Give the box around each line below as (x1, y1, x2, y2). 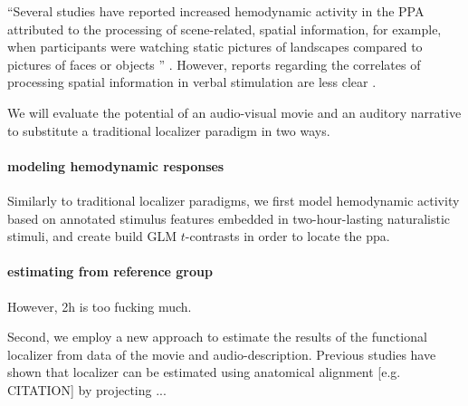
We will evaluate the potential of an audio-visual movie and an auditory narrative (7, 102, 462, 121)
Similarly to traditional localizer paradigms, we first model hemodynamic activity (7, 190, 460, 209)
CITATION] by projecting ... (7, 380, 167, 399)
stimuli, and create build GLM (7, 227, 177, 246)
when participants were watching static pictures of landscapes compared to (7, 37, 423, 56)
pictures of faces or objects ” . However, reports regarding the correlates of (7, 54, 421, 73)
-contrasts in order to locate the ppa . (185, 227, 390, 246)
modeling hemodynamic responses (7, 156, 224, 175)
